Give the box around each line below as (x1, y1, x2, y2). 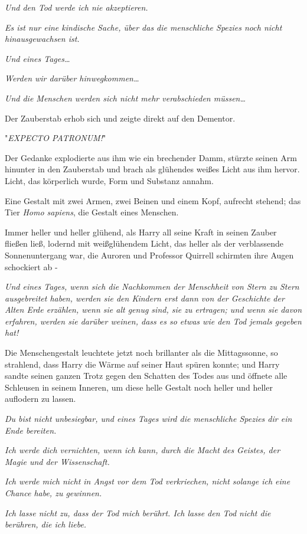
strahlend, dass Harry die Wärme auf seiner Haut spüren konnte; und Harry (5, 358, 280, 370)
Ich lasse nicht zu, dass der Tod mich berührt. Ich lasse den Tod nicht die (5, 506, 271, 519)
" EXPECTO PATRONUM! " (5, 132, 106, 144)
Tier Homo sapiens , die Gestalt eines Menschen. (5, 206, 179, 218)
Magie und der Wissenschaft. (5, 455, 110, 467)
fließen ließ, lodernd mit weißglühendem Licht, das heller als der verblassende (5, 237, 283, 250)
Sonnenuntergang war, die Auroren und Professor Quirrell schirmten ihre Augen (5, 248, 294, 261)
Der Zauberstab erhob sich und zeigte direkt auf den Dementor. (5, 112, 236, 124)
